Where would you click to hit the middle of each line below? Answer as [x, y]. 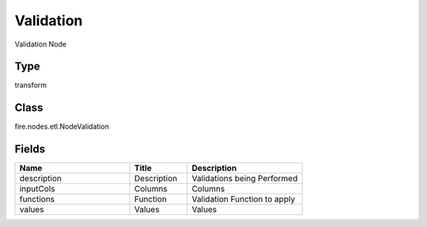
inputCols [37, 189]
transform [31, 85]
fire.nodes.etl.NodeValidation [62, 127]
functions [37, 199]
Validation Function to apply [244, 199]
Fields [30, 149]
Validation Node [41, 44]
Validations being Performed [245, 179]
